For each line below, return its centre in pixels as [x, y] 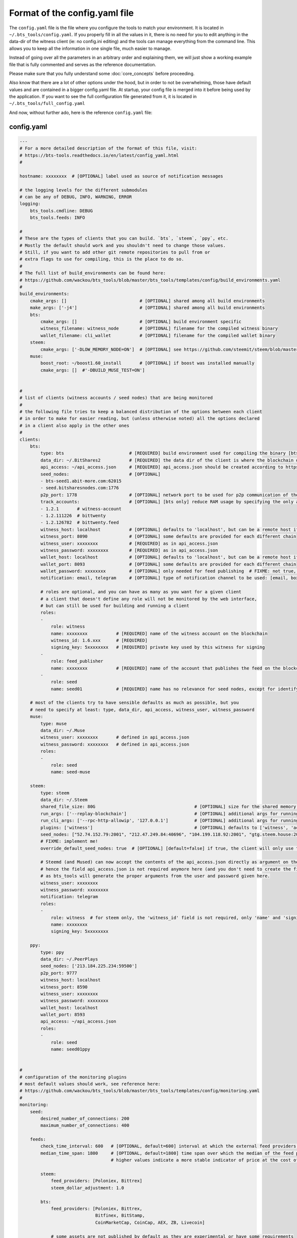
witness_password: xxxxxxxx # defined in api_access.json [115, 744]
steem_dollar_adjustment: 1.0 [87, 1188]
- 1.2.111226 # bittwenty [73, 516]
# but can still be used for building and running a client [115, 606]
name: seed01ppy [71, 1049]
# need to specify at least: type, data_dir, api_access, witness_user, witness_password [142, 710]
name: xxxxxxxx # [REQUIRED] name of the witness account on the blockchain [159, 633]
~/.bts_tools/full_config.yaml [47, 103]
